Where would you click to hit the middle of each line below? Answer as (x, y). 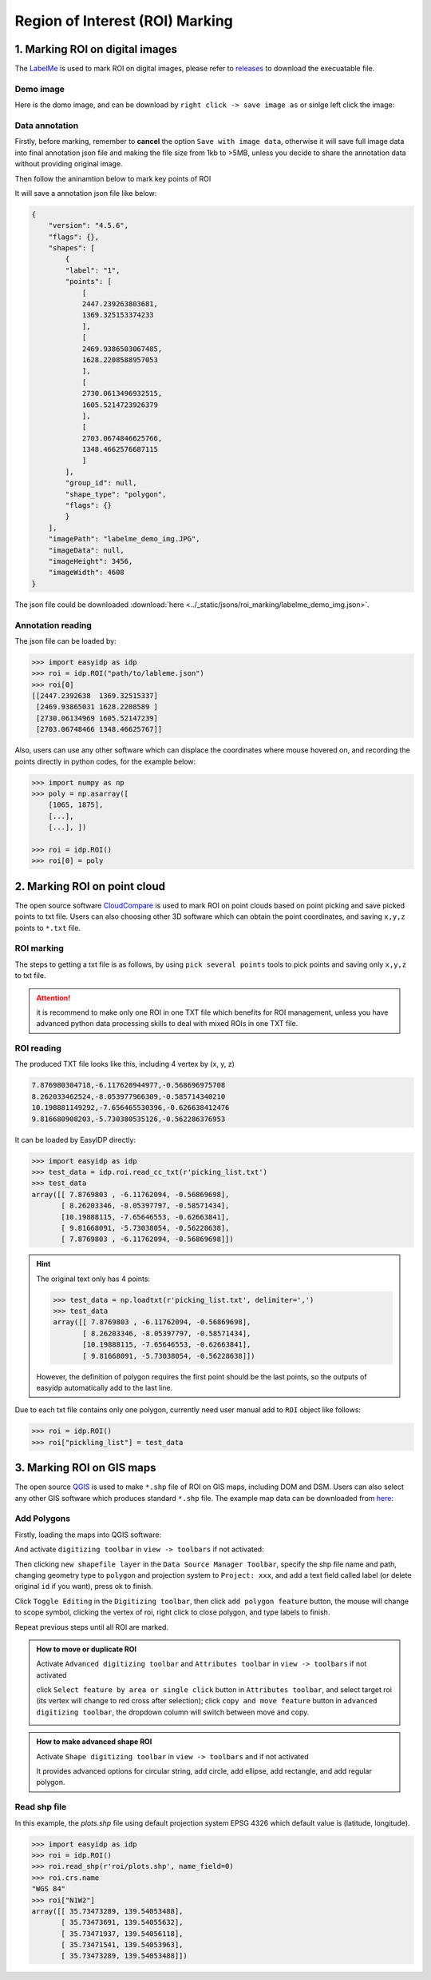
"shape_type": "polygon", (116, 494)
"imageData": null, (87, 550)
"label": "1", (93, 270)
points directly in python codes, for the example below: (105, 761)
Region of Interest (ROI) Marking (124, 21)
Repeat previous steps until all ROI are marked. (92, 1627)
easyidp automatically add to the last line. (105, 1388)
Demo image (40, 89)
